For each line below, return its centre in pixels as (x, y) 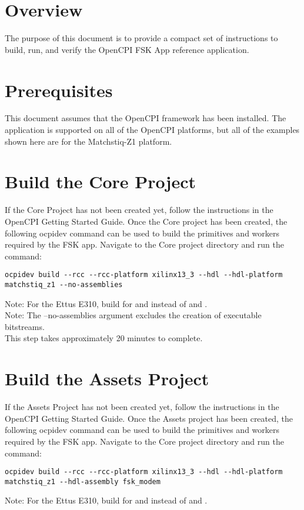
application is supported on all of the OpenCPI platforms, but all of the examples (152, 130)
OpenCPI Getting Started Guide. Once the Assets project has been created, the (149, 418)
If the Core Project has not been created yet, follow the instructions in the (139, 210)
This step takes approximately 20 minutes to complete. (104, 338)
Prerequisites (59, 90)
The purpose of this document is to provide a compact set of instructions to (141, 38)
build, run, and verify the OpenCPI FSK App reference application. (127, 49)
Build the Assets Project (107, 379)
